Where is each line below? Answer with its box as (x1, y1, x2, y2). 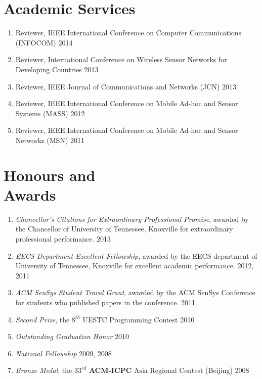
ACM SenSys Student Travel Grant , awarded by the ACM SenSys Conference (15, 287, 255, 298)
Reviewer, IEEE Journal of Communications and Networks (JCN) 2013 (15, 81, 237, 91)
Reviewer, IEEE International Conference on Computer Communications (15, 27, 242, 38)
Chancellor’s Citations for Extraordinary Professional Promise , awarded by (15, 213, 249, 224)
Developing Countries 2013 (15, 64, 99, 74)
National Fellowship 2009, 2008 (15, 348, 112, 358)
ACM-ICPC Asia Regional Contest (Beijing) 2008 (89, 365, 249, 375)
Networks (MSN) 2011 (15, 134, 85, 145)
